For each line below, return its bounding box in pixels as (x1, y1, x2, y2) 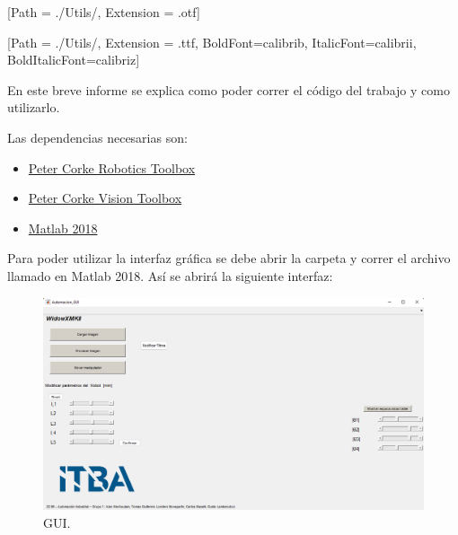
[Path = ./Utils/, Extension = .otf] (7, 3, 200, 21)
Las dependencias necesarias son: (7, 127, 188, 146)
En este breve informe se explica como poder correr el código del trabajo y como (7, 80, 450, 99)
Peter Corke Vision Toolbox (28, 189, 182, 207)
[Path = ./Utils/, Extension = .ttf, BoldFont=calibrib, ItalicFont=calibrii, (7, 32, 417, 51)
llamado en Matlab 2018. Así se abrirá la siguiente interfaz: (7, 266, 333, 285)
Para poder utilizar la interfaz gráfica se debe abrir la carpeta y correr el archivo (7, 249, 451, 267)
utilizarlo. (7, 98, 60, 117)
